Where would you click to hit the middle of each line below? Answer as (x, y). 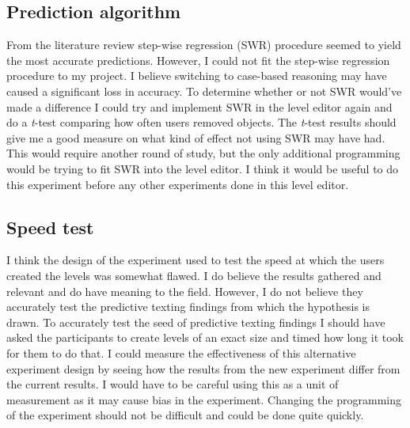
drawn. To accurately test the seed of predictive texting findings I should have (196, 322)
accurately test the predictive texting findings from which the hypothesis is (188, 307)
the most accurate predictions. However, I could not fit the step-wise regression (198, 60)
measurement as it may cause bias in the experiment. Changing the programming (204, 399)
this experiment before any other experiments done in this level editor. (178, 184)
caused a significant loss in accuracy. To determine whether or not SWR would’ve (204, 91)
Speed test (50, 227)
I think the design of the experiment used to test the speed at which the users (196, 260)
